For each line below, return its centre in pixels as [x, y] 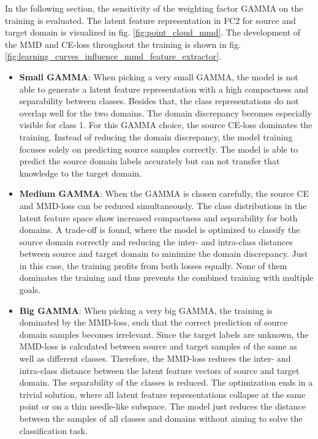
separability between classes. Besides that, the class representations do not [159, 101]
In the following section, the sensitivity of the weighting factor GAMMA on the [154, 8]
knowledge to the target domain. [80, 173]
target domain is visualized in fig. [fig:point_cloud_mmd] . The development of [153, 32]
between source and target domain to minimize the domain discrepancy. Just [164, 254]
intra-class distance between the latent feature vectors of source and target [159, 370]
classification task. [53, 430]
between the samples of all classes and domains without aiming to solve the [161, 418]
